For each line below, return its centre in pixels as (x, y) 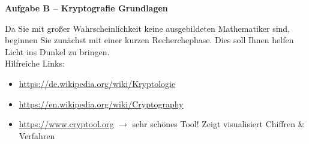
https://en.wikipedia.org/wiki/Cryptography (101, 103)
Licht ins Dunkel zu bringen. (57, 51)
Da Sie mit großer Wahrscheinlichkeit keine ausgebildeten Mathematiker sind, (148, 28)
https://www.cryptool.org (66, 124)
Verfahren (37, 135)
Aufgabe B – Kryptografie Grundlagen (86, 8)
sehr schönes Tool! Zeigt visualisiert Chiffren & (218, 124)
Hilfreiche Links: (35, 63)
